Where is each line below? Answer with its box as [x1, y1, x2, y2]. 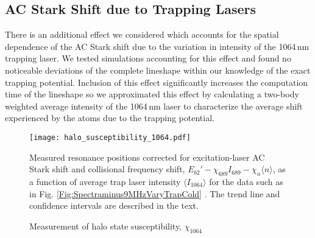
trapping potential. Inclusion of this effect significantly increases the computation [5, 75, 308, 88]
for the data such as [209, 175, 283, 187]
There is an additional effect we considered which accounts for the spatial [5, 28, 279, 41]
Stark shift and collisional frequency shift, [29, 163, 185, 175]
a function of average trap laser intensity [29, 175, 181, 187]
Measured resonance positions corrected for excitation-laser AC [29, 150, 265, 163]
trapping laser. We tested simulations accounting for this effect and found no [5, 52, 291, 65]
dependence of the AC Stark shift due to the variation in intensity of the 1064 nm [5, 40, 310, 52]
